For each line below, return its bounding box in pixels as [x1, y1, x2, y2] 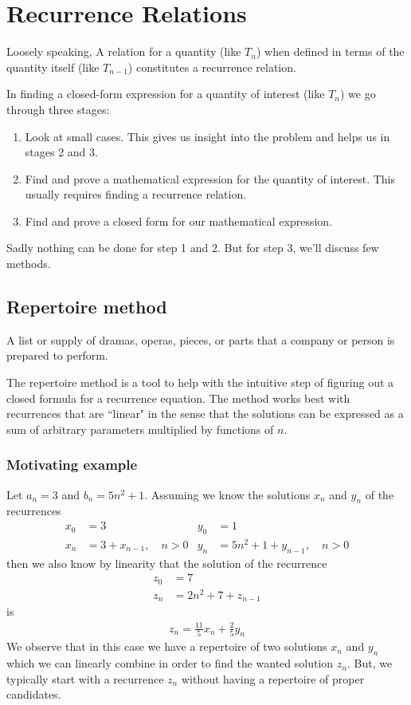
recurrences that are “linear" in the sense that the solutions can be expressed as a [6, 405, 404, 422]
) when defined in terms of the [256, 43, 405, 60]
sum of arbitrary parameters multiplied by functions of [6, 420, 274, 437]
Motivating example [6, 455, 138, 475]
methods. [6, 255, 51, 272]
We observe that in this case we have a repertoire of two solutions [6, 638, 327, 655]
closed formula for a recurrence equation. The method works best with [6, 389, 350, 406]
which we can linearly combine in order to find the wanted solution [6, 655, 334, 672]
